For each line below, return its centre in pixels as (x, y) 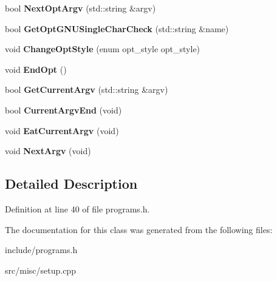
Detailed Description (71, 184)
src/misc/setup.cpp (40, 270)
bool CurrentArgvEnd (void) (63, 110)
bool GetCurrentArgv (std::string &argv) (87, 90)
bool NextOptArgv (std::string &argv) (80, 8)
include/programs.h (41, 250)
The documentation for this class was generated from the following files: (139, 229)
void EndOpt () (36, 69)
